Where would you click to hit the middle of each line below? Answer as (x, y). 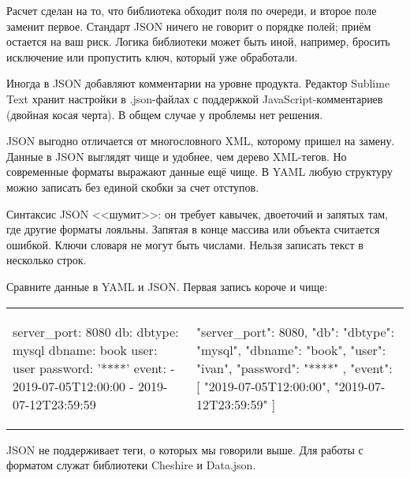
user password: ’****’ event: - (94, 368)
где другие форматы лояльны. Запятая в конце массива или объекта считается (193, 229)
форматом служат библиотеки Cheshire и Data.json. (131, 465)
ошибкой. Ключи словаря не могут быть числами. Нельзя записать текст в (185, 244)
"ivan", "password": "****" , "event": (294, 368)
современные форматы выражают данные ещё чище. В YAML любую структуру (199, 172)
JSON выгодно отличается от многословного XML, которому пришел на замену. (201, 141)
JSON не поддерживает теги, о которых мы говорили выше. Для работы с (185, 449)
